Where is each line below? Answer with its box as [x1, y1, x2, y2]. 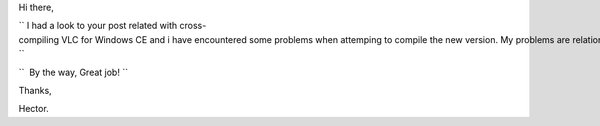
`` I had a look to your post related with [18, 20, 178, 32]
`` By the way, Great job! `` [18, 66, 129, 78]
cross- [179, 20, 207, 32]
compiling [18, 33, 60, 45]
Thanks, [18, 84, 52, 96]
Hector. [18, 103, 49, 115]
